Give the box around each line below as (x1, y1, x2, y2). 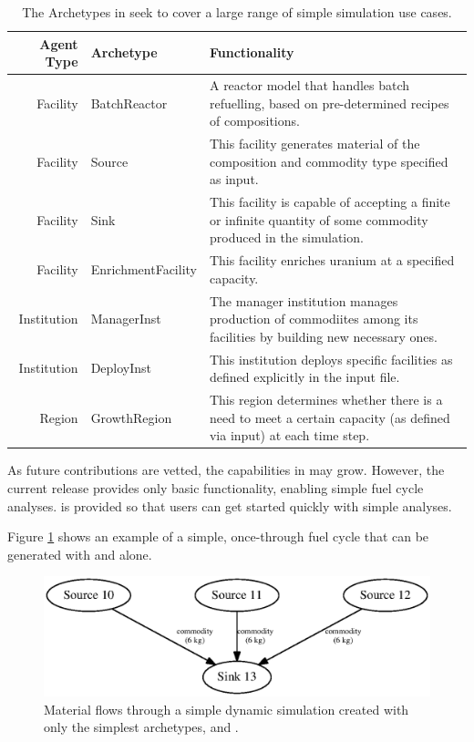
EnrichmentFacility (90, 259, 197, 278)
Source (90, 151, 129, 170)
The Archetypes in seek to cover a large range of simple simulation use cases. (22, 3, 452, 21)
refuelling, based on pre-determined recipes (209, 93, 449, 112)
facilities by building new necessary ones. (209, 326, 438, 345)
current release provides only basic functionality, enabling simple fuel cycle (7, 478, 424, 497)
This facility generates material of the (209, 134, 420, 153)
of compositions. (209, 111, 300, 130)
